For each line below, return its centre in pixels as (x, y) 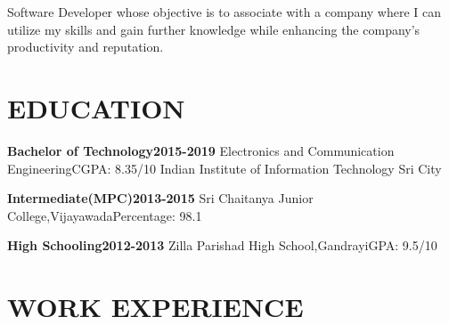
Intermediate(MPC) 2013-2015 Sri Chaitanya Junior (160, 198)
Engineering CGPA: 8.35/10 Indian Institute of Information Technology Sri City (224, 168)
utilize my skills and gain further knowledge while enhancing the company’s (214, 29)
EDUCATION (96, 107)
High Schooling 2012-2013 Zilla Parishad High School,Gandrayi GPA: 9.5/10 (222, 245)
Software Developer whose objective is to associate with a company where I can (224, 12)
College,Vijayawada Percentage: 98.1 (105, 215)
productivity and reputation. (86, 47)
